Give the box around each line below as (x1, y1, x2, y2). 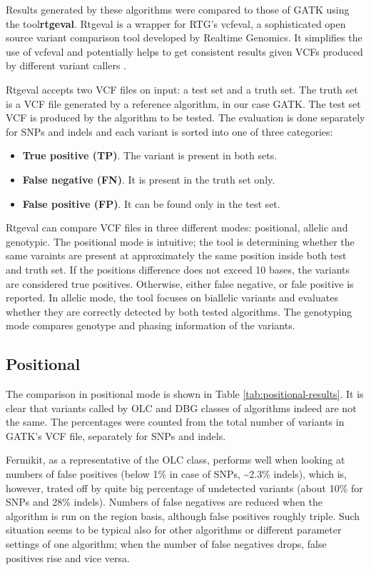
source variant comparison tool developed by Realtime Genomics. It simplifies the (6, 30, 362, 45)
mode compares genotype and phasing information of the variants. (6, 318, 295, 333)
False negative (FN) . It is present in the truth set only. (22, 171, 275, 186)
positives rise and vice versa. (6, 550, 130, 565)
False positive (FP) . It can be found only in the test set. (22, 196, 280, 211)
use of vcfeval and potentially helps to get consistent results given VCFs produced (6, 44, 363, 59)
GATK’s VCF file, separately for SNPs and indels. (6, 428, 226, 443)
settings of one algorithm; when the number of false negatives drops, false (6, 536, 327, 551)
